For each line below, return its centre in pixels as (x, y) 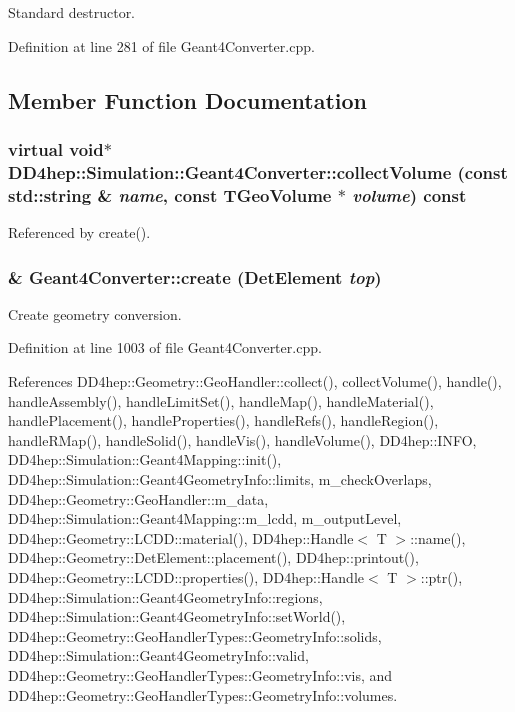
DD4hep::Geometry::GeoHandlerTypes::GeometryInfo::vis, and (200, 674)
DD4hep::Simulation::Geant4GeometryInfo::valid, (158, 655)
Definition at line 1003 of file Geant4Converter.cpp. (165, 347)
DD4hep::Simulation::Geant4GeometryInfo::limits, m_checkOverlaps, (220, 479)
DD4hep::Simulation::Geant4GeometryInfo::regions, (165, 596)
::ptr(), (441, 576)
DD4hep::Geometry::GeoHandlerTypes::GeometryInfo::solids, (195, 635)
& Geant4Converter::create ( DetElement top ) (195, 276)
